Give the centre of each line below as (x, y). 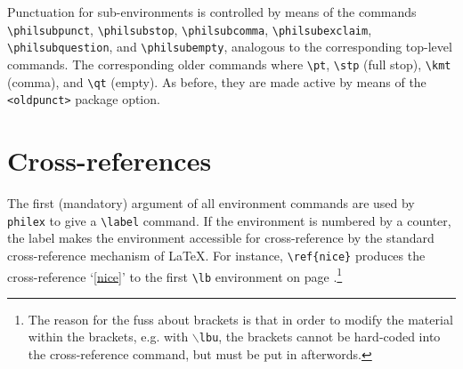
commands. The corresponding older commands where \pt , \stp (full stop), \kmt (229, 64)
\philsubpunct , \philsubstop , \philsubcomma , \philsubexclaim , (190, 29)
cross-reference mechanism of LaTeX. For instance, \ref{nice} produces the (216, 255)
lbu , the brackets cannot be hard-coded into (320, 337)
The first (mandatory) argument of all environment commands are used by (211, 203)
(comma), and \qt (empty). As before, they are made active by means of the (217, 81)
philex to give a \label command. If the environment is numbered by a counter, (229, 220)
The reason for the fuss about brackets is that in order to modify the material (240, 319)
